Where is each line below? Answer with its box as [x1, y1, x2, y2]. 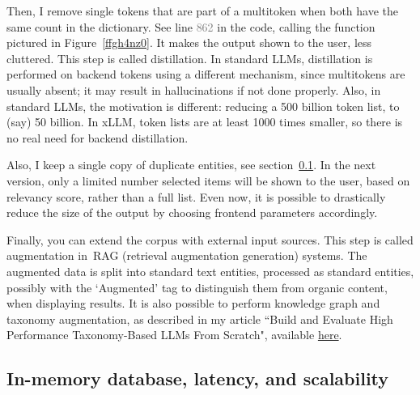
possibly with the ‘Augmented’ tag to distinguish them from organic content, [6, 278, 388, 295]
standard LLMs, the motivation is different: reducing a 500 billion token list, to [6, 97, 400, 114]
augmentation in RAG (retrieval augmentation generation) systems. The [6, 247, 367, 264]
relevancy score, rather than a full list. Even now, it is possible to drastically [6, 188, 386, 205]
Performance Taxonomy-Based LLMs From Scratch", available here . [6, 326, 342, 343]
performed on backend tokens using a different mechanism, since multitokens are [6, 66, 405, 83]
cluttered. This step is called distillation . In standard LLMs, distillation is [6, 49, 373, 66]
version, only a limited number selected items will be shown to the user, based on [6, 172, 410, 189]
